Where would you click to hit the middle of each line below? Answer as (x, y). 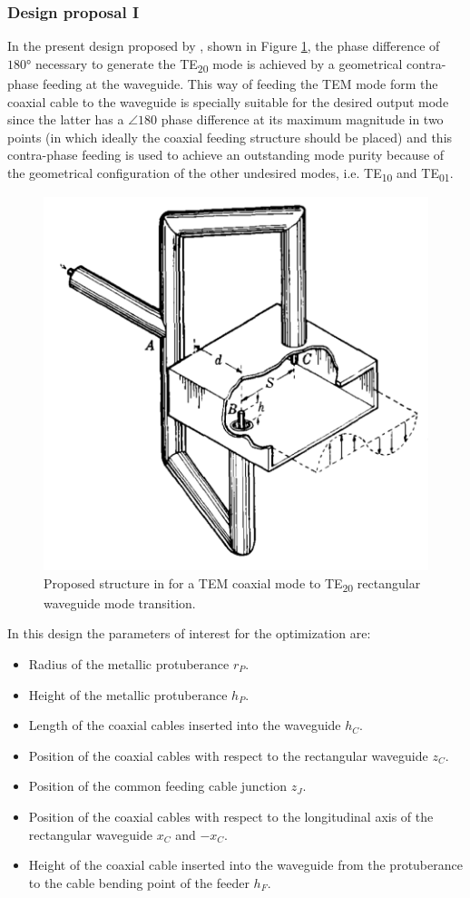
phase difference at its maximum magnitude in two (302, 119)
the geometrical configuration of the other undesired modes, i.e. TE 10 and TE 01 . (230, 173)
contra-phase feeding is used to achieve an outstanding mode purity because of (226, 155)
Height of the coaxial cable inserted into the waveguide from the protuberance (245, 865)
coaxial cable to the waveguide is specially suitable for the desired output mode (228, 101)
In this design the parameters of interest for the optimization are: (189, 633)
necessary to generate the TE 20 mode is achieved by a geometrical (219, 64)
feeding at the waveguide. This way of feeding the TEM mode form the (240, 83)
